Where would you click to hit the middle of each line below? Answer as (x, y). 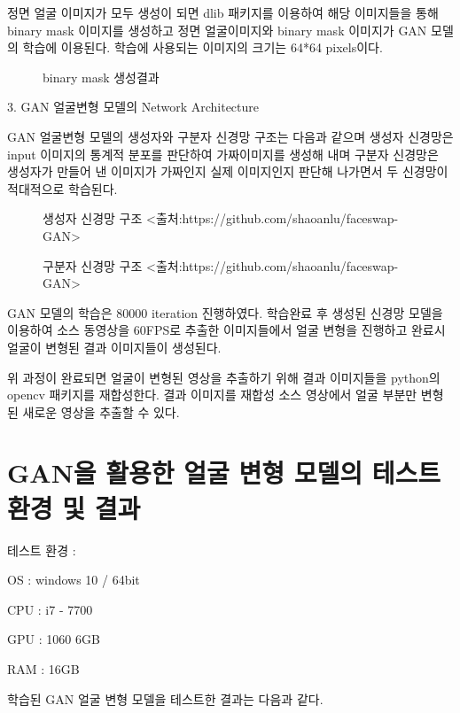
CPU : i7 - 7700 (50, 609)
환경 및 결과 (74, 507)
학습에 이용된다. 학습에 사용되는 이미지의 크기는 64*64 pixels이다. (203, 47)
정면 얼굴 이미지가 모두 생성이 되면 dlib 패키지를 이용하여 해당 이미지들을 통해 (223, 12)
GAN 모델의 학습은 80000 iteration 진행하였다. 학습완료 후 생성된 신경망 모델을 (225, 312)
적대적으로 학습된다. (62, 188)
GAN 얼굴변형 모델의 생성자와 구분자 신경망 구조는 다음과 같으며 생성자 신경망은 (230, 136)
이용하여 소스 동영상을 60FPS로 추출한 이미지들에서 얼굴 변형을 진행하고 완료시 (226, 330)
